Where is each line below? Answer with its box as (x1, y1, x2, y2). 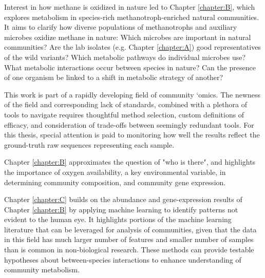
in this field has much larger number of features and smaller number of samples (4, 234, 254, 245)
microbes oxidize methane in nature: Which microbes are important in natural (4, 31, 251, 42)
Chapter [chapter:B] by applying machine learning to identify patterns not (4, 204, 238, 214)
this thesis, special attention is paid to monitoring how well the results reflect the (4, 129, 260, 140)
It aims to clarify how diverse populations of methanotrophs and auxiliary (4, 22, 237, 32)
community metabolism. (4, 264, 80, 275)
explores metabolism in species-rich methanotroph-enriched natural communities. (4, 11, 259, 22)
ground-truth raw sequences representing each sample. (4, 139, 175, 150)
